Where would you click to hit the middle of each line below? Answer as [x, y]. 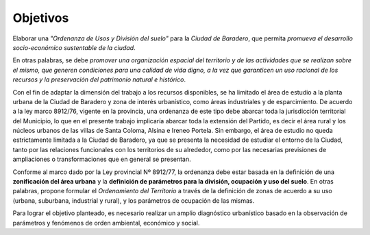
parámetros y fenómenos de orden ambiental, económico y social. [106, 223]
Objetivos [41, 18]
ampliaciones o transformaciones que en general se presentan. [102, 159]
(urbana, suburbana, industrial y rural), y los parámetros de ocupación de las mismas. [134, 200]
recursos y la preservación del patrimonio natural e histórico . [99, 79]
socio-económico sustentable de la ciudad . [74, 47]
